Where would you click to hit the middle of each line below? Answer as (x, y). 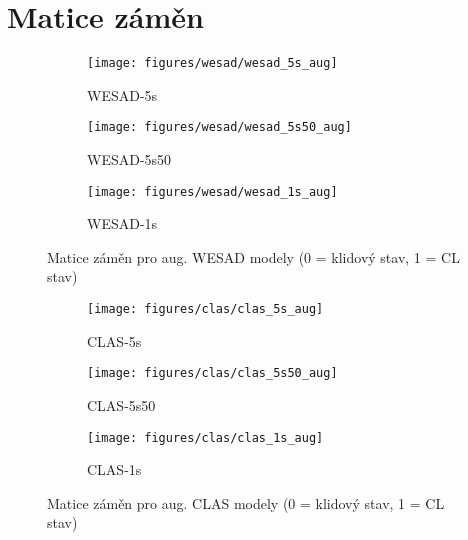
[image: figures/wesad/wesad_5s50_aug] (219, 127)
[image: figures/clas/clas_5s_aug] (205, 309)
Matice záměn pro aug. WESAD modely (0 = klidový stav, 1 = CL (253, 256)
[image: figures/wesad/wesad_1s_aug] (212, 191)
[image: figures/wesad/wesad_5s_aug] (212, 63)
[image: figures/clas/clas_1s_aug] (205, 437)
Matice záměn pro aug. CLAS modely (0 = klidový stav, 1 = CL (246, 502)
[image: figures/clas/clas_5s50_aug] (212, 373)
